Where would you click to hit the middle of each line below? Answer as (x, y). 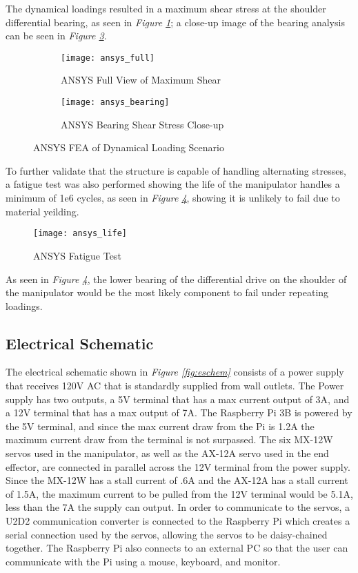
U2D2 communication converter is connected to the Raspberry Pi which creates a (178, 521)
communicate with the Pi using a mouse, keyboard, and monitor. (143, 561)
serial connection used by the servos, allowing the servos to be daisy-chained (167, 534)
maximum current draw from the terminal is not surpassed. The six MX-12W (169, 439)
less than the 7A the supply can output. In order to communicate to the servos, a (178, 507)
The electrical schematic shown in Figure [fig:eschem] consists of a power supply (175, 372)
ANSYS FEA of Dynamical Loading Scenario (129, 147)
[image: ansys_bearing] (115, 103)
